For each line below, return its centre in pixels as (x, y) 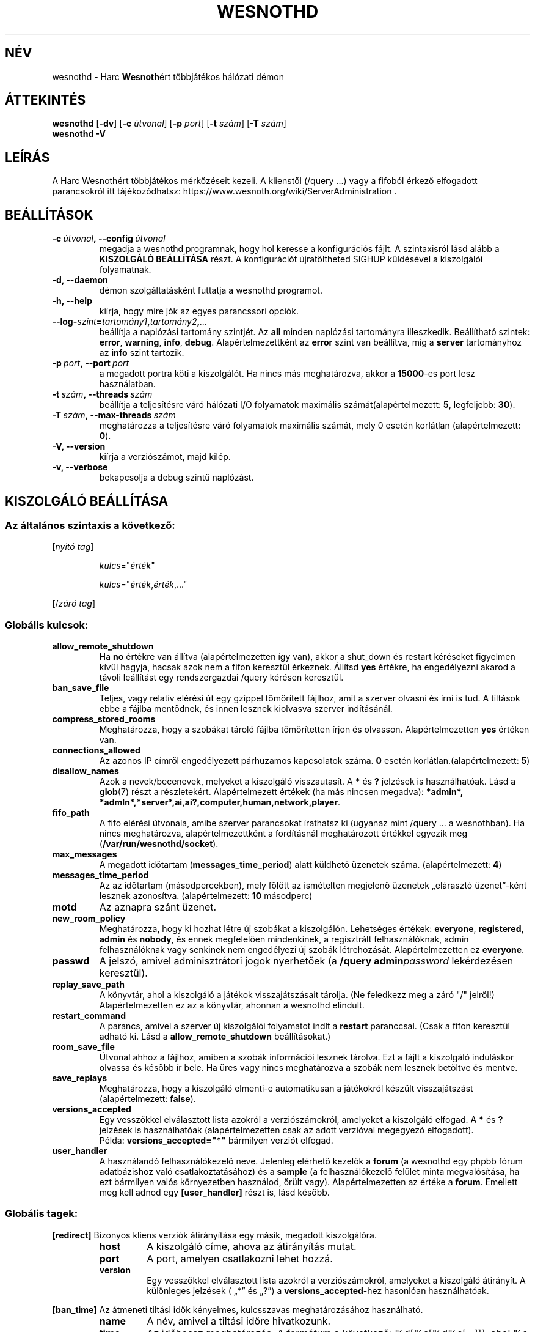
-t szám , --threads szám (102, 394)
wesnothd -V (79, 134)
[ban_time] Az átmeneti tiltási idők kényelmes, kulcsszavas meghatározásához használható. (238, 1309)
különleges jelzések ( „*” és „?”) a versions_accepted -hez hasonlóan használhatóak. (318, 1290)
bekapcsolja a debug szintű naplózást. (177, 478)
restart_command (89, 1016)
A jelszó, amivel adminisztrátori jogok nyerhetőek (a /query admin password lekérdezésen (306, 961)
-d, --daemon (80, 280)
